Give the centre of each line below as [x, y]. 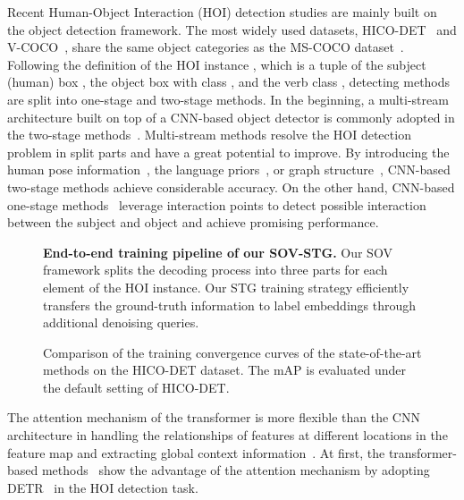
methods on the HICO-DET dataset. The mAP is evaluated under [225, 370]
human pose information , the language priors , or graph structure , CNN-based [229, 169]
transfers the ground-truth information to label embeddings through [230, 305]
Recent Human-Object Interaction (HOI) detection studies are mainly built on [222, 12]
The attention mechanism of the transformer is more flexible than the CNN [214, 417]
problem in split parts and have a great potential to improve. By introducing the [228, 152]
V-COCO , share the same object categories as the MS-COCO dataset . [206, 47]
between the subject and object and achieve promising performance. [193, 222]
